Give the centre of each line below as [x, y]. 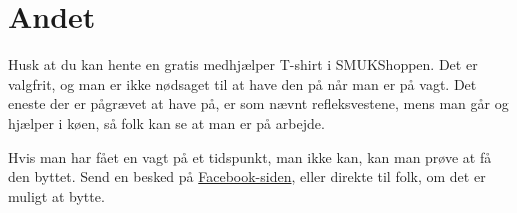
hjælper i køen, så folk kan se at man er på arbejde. [166, 122]
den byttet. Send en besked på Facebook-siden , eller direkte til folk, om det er [247, 176]
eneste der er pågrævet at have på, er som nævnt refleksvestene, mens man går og [258, 103]
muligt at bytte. [56, 195]
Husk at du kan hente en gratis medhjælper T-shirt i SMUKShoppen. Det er [243, 64]
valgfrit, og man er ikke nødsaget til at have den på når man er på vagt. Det [242, 83]
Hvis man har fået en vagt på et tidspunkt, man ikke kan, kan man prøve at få [250, 156]
